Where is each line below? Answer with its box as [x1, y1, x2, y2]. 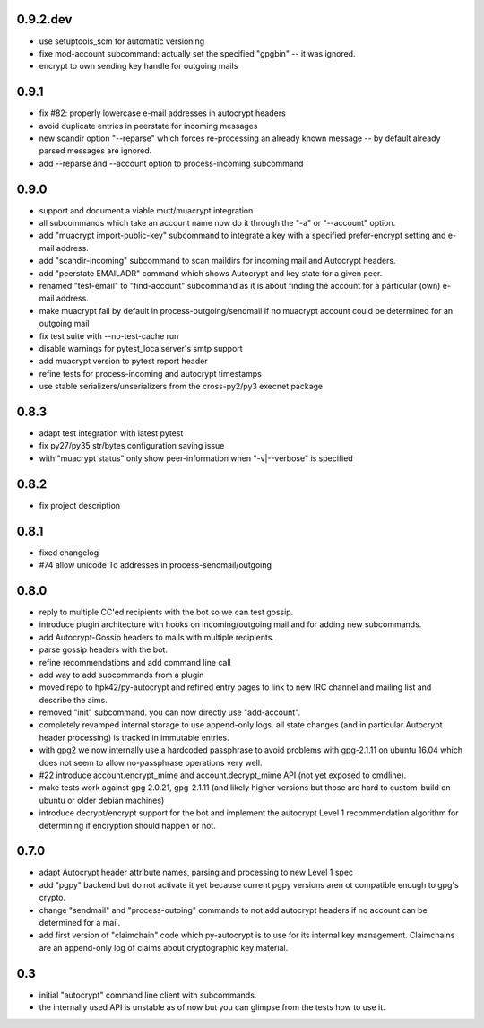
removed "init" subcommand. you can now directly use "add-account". [39, 707, 301, 718]
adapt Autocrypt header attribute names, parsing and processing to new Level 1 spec [39, 867, 354, 878]
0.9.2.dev [16, 12, 73, 27]
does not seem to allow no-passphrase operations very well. [39, 757, 263, 768]
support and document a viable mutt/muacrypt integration [39, 205, 254, 215]
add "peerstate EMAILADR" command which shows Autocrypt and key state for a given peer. [39, 267, 383, 278]
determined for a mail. [39, 918, 121, 928]
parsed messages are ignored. [39, 145, 152, 156]
